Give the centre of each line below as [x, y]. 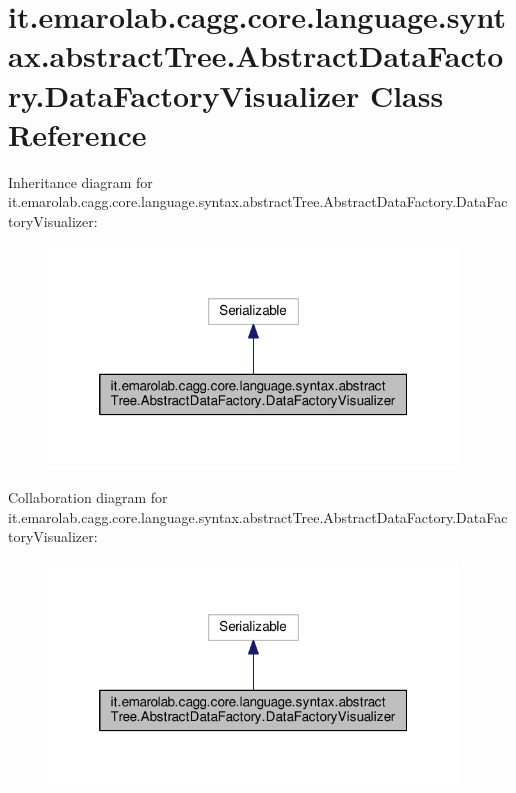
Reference [77, 133]
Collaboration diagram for [88, 496]
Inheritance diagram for [80, 181]
